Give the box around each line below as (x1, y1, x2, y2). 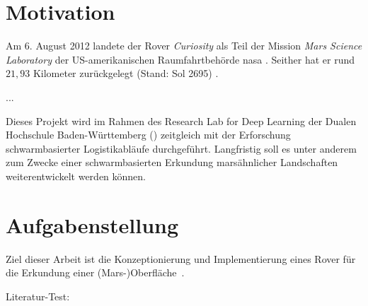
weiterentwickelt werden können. (6, 168, 146, 183)
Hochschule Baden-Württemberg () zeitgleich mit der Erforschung (6, 127, 291, 142)
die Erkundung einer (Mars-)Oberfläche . (6, 265, 185, 280)
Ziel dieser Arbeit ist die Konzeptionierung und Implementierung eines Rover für (6, 251, 356, 266)
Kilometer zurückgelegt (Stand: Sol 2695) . (33, 66, 219, 81)
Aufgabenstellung (6, 210, 179, 239)
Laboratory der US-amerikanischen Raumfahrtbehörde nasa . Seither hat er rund (6, 52, 355, 66)
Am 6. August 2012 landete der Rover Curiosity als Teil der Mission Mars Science (6, 38, 362, 53)
